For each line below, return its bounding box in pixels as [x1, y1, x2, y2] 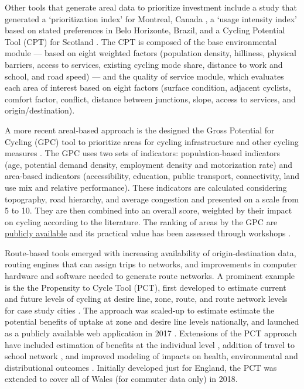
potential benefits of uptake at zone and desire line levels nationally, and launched [5, 315, 299, 328]
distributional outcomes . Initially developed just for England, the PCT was [5, 361, 277, 373]
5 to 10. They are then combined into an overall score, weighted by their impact [5, 204, 292, 216]
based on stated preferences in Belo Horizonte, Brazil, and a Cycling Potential [5, 24, 285, 36]
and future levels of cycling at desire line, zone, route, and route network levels [5, 292, 288, 305]
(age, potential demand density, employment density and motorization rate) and [5, 158, 293, 170]
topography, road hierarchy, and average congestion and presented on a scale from [5, 192, 299, 205]
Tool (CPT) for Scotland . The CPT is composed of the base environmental [5, 35, 277, 47]
